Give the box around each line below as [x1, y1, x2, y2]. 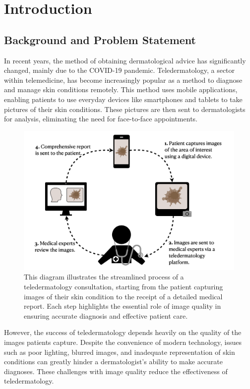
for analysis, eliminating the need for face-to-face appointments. [4, 113, 197, 124]
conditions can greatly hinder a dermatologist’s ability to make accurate [4, 356, 223, 367]
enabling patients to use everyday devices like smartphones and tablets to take [4, 94, 243, 104]
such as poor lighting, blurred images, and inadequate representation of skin [4, 346, 235, 357]
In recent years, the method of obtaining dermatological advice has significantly [4, 55, 246, 65]
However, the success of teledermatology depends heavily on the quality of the [4, 327, 242, 337]
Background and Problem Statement [4, 32, 196, 47]
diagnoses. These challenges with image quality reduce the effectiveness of [4, 366, 228, 376]
